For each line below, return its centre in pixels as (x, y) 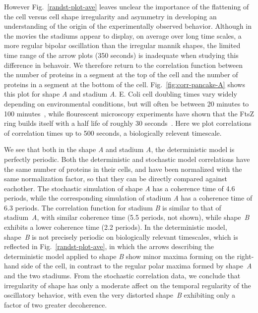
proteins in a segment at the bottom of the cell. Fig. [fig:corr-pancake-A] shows (125, 84)
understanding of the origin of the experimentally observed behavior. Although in (128, 26)
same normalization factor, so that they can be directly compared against (116, 179)
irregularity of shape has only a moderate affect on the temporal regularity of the (128, 285)
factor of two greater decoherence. (56, 304)
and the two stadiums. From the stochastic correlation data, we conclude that (122, 276)
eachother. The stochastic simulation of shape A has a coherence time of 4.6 (120, 188)
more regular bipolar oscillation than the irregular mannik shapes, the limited (122, 45)
